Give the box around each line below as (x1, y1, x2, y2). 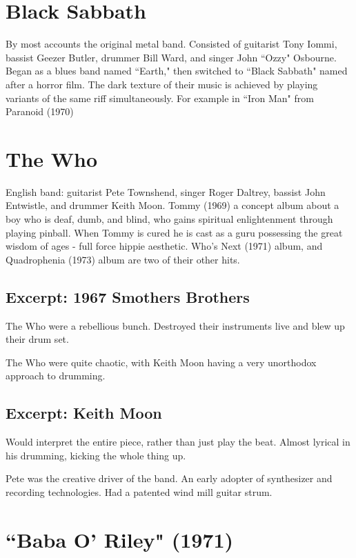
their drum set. (6, 332, 69, 346)
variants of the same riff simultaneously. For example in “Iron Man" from (6, 90, 314, 105)
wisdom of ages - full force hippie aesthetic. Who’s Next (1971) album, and (6, 239, 323, 253)
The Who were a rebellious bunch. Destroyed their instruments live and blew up (6, 318, 345, 332)
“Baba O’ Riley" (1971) (6, 525, 234, 553)
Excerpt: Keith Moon (6, 402, 162, 424)
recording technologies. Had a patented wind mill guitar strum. (6, 484, 273, 499)
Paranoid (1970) (6, 104, 74, 119)
